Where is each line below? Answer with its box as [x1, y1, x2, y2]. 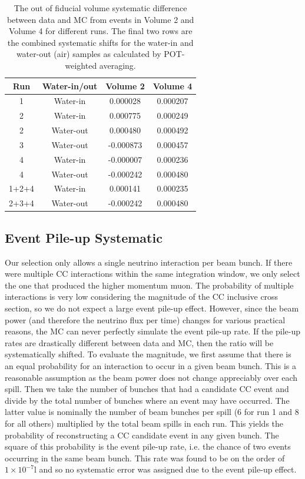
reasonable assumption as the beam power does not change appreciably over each [5, 371, 298, 383]
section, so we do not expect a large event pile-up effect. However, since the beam [5, 302, 299, 314]
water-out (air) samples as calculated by [16, 48, 161, 60]
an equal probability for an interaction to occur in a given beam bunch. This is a [5, 359, 297, 371]
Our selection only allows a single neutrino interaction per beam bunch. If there [5, 256, 293, 268]
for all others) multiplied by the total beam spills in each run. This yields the [5, 417, 284, 429]
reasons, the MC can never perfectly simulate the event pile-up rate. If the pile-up [5, 325, 301, 337]
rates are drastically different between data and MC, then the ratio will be [5, 336, 274, 349]
